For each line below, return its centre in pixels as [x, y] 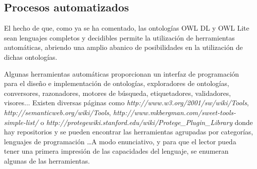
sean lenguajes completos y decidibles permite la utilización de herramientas [119, 37]
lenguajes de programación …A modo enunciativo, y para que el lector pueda [120, 141]
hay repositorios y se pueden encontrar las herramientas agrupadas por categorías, [128, 132]
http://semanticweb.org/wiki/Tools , [57, 112]
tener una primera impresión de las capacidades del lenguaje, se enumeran [116, 151]
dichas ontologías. [31, 57]
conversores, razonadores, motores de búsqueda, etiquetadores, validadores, [118, 93]
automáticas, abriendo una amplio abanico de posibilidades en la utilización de [124, 47]
